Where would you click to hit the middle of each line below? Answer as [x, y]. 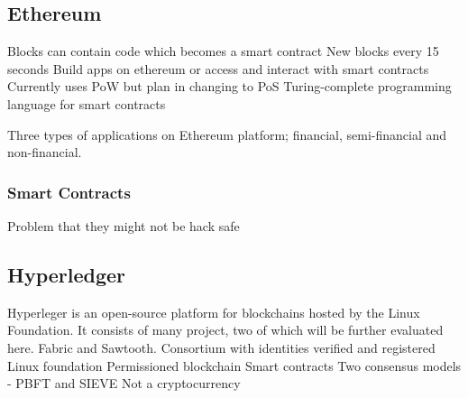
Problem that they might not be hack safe [124, 225]
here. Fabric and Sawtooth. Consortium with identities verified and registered [221, 347]
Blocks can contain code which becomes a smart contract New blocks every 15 [223, 51]
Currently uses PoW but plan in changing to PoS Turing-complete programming [229, 86]
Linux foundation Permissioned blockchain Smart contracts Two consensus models [234, 365]
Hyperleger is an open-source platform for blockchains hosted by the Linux [214, 312]
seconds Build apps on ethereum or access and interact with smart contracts [218, 68]
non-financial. [45, 152]
